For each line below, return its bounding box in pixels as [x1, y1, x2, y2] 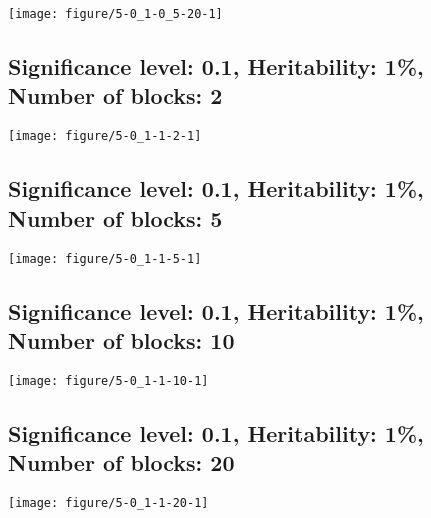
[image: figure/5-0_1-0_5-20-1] [8, 7, 223, 21]
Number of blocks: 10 [8, 324, 235, 355]
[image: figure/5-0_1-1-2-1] [8, 129, 202, 144]
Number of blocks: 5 [8, 202, 223, 233]
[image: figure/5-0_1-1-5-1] [8, 251, 202, 266]
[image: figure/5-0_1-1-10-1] [8, 373, 209, 388]
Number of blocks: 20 [8, 447, 235, 478]
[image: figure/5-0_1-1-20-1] [8, 496, 209, 510]
